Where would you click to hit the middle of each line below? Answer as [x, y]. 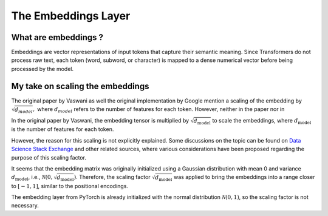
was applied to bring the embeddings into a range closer [244, 177]
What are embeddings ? [57, 37]
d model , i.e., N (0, [32, 178]
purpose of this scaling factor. [49, 157]
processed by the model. [43, 69]
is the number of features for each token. [63, 129]
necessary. [25, 206]
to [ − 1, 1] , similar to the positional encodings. [70, 186]
